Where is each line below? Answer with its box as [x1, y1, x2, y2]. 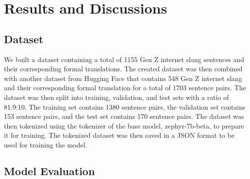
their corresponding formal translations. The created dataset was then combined [4, 64, 243, 74]
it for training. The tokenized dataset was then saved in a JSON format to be [4, 130, 234, 140]
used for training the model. [4, 139, 87, 149]
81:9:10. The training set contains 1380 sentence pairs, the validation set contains [4, 101, 246, 112]
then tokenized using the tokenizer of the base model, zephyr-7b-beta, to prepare [4, 120, 244, 130]
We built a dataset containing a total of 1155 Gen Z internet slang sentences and [4, 54, 245, 64]
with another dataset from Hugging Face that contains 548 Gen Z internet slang [4, 73, 242, 83]
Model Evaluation [4, 163, 95, 178]
